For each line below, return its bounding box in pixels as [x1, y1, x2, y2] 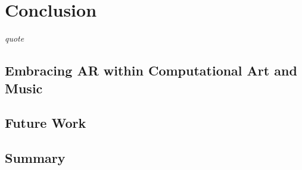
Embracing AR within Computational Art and [5, 61, 297, 80]
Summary [5, 149, 66, 167]
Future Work [5, 114, 86, 132]
